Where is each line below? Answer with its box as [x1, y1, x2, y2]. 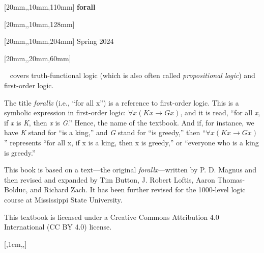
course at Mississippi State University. [4, 194, 123, 205]
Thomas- [217, 174, 245, 185]
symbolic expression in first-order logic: [4, 107, 126, 118]
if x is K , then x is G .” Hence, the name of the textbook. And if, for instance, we [4, 117, 254, 128]
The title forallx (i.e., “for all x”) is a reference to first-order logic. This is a [4, 97, 239, 108]
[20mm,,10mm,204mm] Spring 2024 [4, 36, 114, 46]
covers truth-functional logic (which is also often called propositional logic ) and [10, 70, 255, 81]
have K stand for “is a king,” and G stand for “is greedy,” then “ [4, 127, 206, 138]
